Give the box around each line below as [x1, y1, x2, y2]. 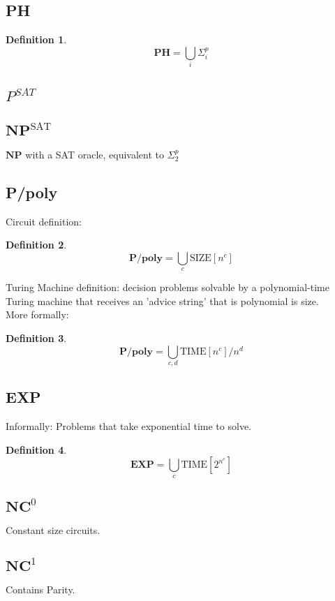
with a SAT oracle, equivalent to [25, 147, 165, 161]
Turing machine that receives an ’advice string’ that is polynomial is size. [6, 293, 319, 308]
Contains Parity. [6, 582, 75, 597]
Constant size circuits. [6, 523, 100, 537]
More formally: [6, 307, 69, 322]
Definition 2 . [6, 237, 67, 252]
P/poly [6, 181, 58, 202]
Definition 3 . [6, 330, 67, 345]
